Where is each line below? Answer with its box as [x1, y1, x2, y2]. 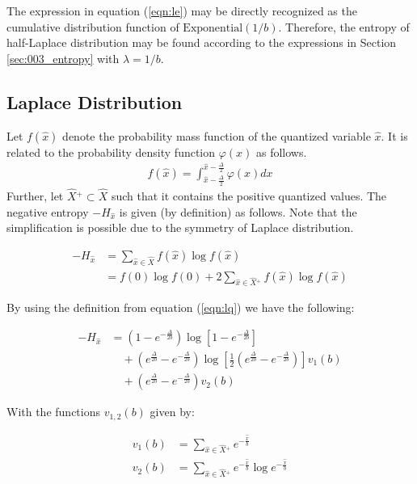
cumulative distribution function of [6, 18, 179, 35]
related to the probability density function [6, 143, 216, 160]
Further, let [6, 187, 64, 204]
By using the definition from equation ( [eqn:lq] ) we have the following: [6, 299, 355, 316]
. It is [381, 127, 408, 144]
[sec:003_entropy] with [6, 49, 120, 66]
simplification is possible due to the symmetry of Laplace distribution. [6, 219, 354, 236]
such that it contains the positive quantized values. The [111, 187, 387, 204]
